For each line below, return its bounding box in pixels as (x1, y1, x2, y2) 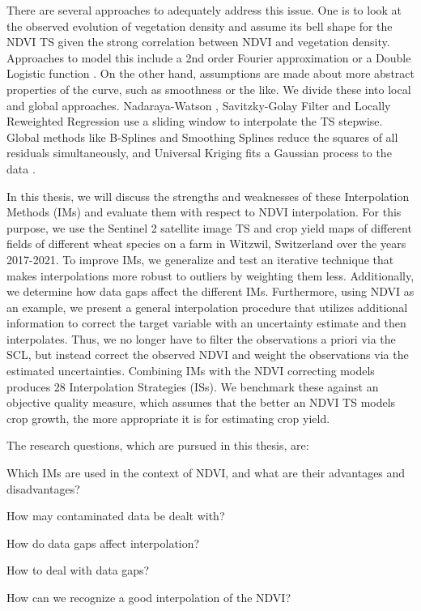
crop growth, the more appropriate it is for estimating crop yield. (6, 409, 330, 426)
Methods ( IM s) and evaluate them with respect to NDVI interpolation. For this (6, 203, 402, 220)
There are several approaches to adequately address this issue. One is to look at (6, 2, 402, 18)
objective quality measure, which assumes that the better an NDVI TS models (6, 394, 396, 411)
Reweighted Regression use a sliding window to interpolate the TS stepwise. (6, 113, 383, 130)
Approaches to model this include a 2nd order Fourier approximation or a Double (6, 49, 411, 66)
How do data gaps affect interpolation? (6, 534, 200, 551)
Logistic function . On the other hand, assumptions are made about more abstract (6, 65, 415, 82)
